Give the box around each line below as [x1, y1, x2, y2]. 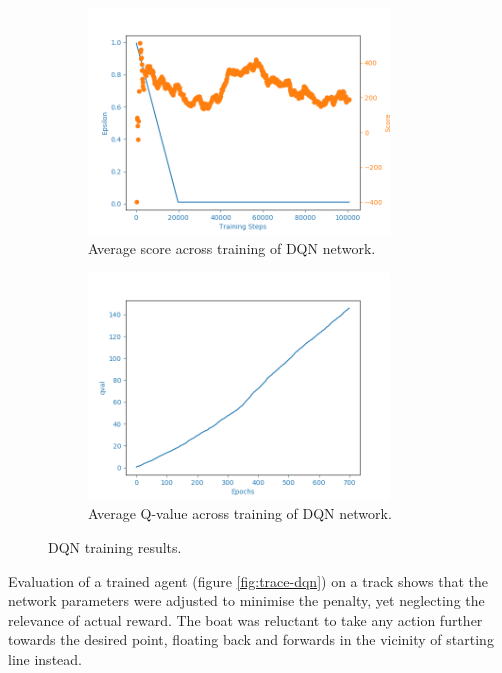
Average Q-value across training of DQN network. [88, 503, 392, 524]
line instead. [8, 648, 82, 669]
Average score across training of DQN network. [88, 238, 376, 259]
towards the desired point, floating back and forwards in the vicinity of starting [8, 629, 494, 650]
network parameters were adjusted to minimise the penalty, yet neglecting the [8, 590, 485, 611]
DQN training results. [48, 536, 182, 557]
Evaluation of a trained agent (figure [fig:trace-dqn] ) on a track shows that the [8, 570, 489, 591]
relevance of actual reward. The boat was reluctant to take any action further [8, 609, 483, 630]
